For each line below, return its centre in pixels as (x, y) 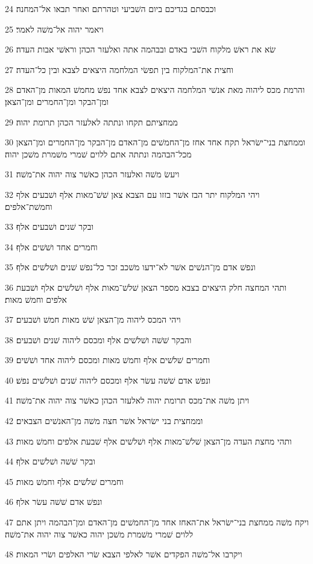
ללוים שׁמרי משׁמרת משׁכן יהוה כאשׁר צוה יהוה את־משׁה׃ (99, 534)
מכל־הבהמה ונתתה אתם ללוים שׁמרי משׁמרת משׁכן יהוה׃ (98, 154)
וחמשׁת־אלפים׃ (29, 206)
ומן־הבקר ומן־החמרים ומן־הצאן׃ (57, 101)
